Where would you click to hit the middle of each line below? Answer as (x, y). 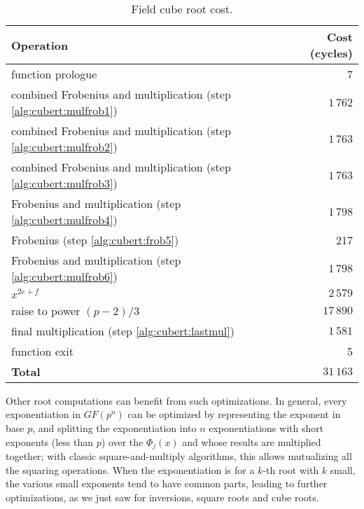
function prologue (54, 74)
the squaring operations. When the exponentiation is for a (130, 469)
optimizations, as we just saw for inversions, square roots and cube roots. (162, 497)
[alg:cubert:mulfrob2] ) (64, 147)
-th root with (291, 469)
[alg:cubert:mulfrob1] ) (64, 110)
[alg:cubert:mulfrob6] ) (64, 276)
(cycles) (331, 53)
